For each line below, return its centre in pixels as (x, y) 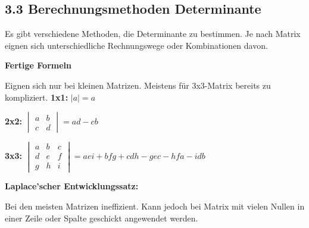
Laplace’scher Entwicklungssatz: (72, 186)
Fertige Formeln (38, 65)
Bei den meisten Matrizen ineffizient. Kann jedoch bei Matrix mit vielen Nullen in (155, 206)
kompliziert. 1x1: (37, 97)
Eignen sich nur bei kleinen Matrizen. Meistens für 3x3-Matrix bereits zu (138, 85)
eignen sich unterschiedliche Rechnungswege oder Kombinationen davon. (136, 45)
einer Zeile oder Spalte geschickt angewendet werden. (102, 218)
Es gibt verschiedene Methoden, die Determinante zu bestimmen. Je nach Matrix (153, 34)
